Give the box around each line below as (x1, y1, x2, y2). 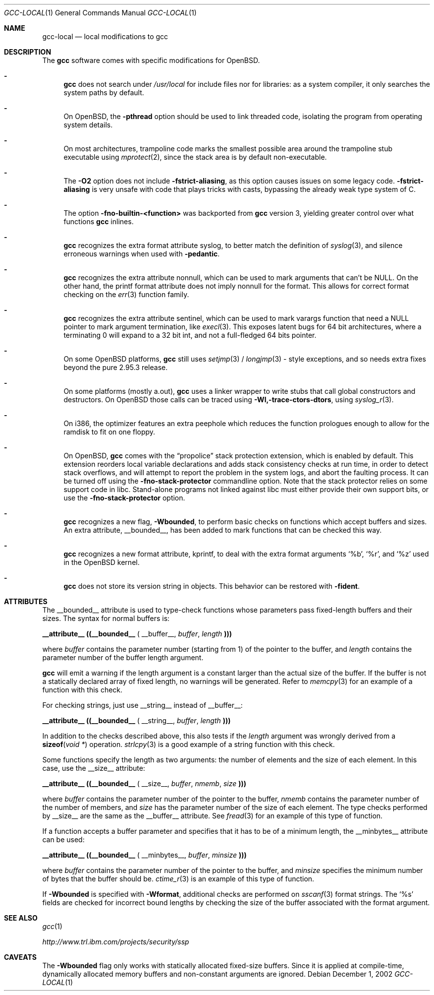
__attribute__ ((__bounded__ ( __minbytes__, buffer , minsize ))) (42, 851, 247, 859)
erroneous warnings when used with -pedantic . (63, 249, 220, 258)
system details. (63, 121, 113, 129)
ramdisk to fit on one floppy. (63, 428, 156, 436)
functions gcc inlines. (63, 217, 134, 226)
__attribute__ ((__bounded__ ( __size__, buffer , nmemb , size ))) (42, 779, 247, 788)
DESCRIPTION (4, 48, 52, 56)
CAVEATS (4, 953, 37, 961)
